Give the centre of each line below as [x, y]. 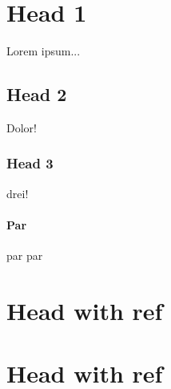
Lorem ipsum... [44, 51]
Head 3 [30, 163]
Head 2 [37, 94]
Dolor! [22, 127]
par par [25, 255]
